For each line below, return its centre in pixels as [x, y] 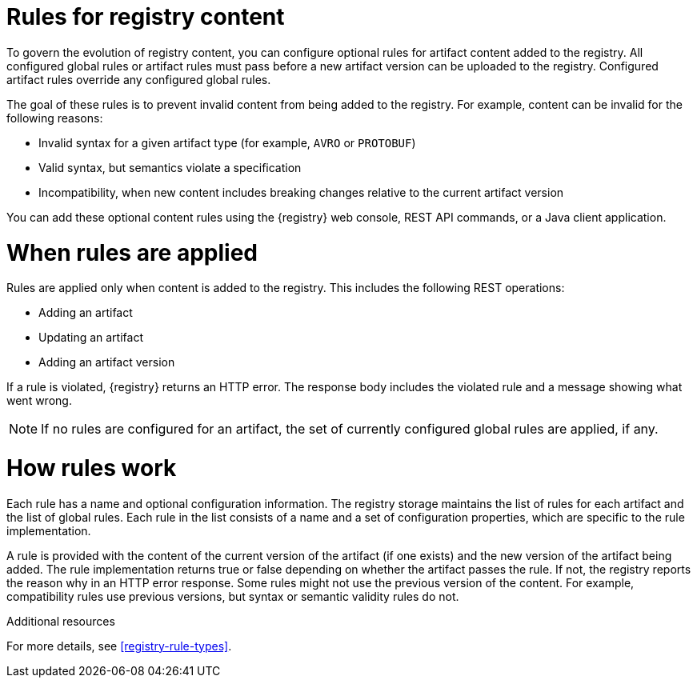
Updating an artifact [91, 338]
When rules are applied [132, 252]
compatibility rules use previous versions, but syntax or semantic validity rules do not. [233, 596]
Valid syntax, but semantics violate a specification [170, 167]
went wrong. [39, 401]
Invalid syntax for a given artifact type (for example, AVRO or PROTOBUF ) [227, 142]
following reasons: [55, 118]
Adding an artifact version [107, 362]
